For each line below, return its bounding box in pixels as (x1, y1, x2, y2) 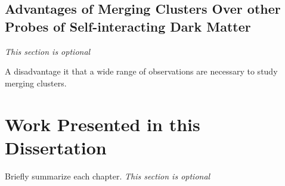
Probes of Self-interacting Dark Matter (5, 17, 251, 35)
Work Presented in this (5, 111, 200, 136)
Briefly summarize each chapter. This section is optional (5, 169, 210, 182)
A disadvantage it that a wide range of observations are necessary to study (5, 65, 278, 77)
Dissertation (5, 135, 107, 159)
